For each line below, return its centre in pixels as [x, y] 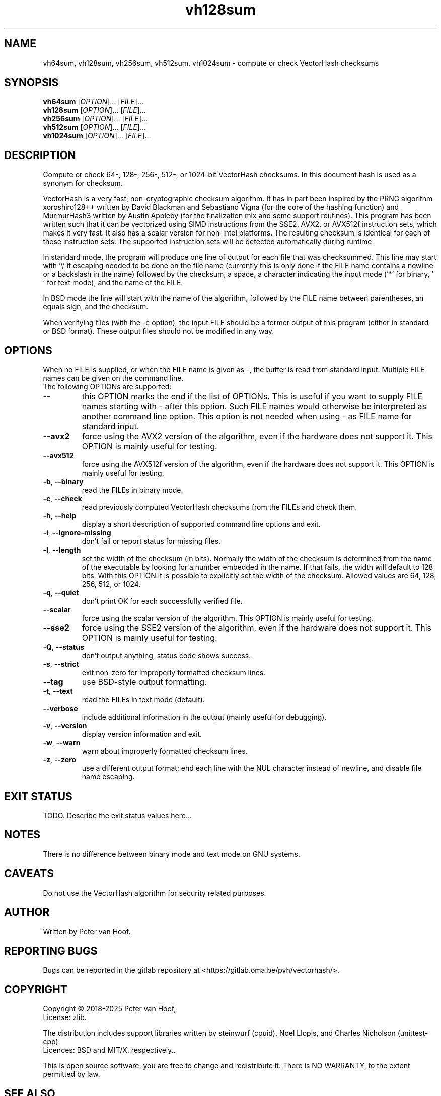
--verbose [60, 709]
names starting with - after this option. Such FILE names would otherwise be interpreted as [254, 406]
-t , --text [58, 691]
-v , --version [65, 726]
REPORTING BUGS [51, 951]
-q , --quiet [61, 593]
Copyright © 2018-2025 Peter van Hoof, [109, 1009]
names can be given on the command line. [113, 378]
